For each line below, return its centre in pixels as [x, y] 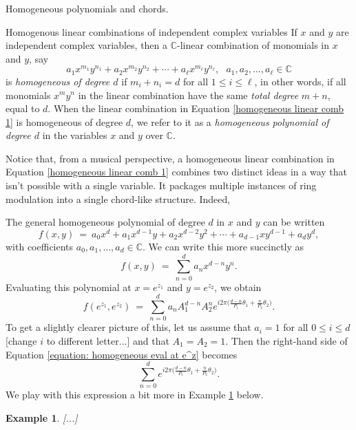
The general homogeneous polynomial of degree [105, 222]
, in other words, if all [300, 81]
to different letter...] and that [108, 340]
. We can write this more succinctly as [223, 246]
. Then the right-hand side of [286, 340]
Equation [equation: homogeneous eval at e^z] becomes [122, 354]
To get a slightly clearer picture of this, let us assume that [128, 327]
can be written [294, 222]
